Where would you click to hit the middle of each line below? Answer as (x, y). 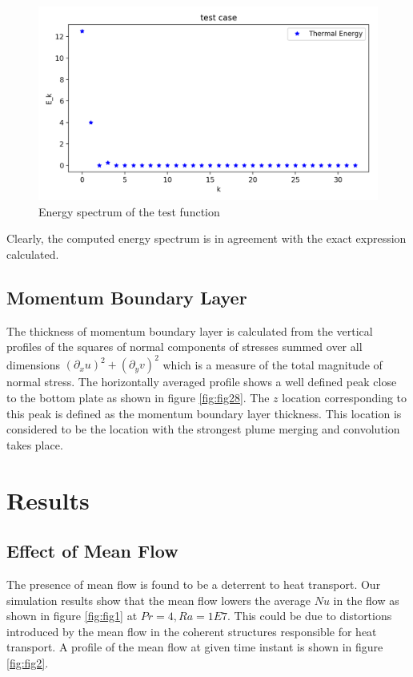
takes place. (35, 444)
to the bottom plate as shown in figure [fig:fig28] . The (138, 398)
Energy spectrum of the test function (129, 211)
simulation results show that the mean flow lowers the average (159, 600)
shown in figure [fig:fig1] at (72, 616)
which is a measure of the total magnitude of (273, 364)
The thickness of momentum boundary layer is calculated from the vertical (190, 330)
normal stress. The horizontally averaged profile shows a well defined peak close (202, 382)
